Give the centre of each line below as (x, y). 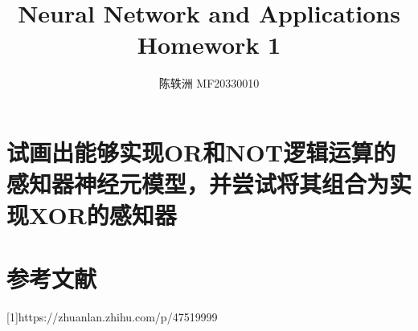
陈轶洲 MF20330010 (209, 83)
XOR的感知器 (103, 215)
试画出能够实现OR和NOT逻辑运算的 (201, 151)
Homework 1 (209, 45)
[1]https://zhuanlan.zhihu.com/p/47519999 (112, 316)
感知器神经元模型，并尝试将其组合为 (198, 184)
